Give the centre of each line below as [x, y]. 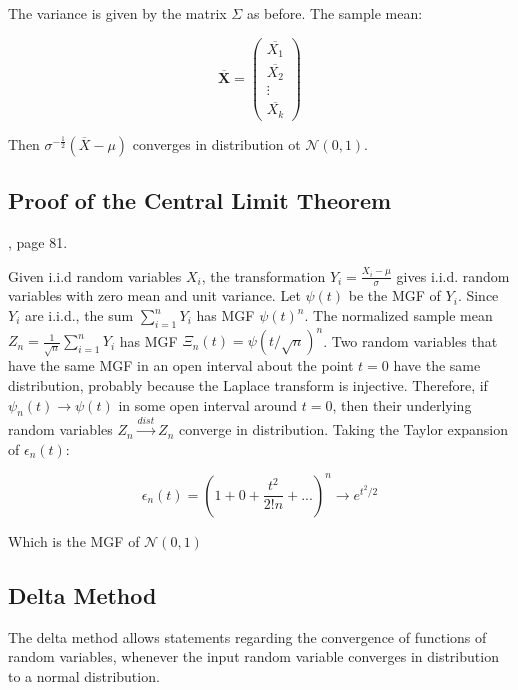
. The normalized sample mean [398, 315]
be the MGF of [394, 295]
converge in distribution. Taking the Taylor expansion [343, 429]
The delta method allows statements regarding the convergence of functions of [247, 636]
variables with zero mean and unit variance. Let [154, 295]
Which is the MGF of [74, 540]
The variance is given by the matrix [117, 13]
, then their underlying [402, 404]
